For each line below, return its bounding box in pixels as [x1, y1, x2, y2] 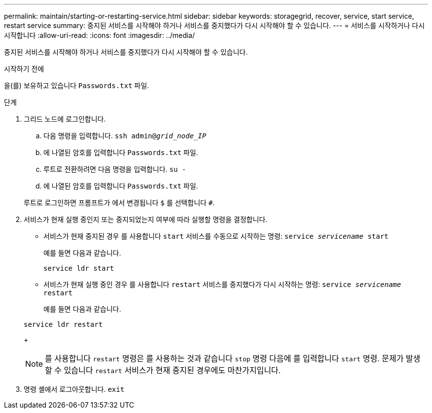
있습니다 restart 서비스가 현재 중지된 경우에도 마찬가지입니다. [64, 365, 281, 375]
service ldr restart [24, 320, 103, 328]
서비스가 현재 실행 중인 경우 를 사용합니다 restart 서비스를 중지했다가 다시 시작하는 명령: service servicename [43, 280, 401, 288]
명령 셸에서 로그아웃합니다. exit [24, 385, 125, 393]
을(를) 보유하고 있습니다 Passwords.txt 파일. [4, 81, 149, 90]
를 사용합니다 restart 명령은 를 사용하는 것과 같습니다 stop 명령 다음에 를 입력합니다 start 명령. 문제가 [45, 353, 404, 363]
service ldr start [43, 264, 114, 272]
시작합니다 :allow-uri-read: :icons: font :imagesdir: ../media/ [4, 31, 195, 39]
